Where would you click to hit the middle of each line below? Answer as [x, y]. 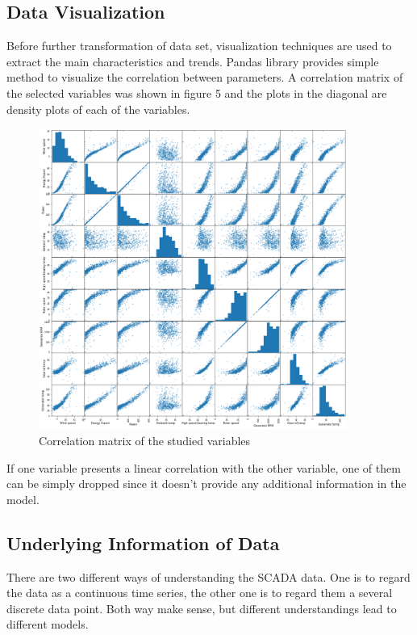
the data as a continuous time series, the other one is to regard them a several [200, 593]
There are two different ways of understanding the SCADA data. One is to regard [208, 576]
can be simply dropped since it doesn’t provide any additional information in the [206, 484]
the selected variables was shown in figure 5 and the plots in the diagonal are [197, 93]
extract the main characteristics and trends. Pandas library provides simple [193, 61]
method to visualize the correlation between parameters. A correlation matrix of [205, 77]
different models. [48, 624]
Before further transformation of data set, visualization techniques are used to [199, 46]
